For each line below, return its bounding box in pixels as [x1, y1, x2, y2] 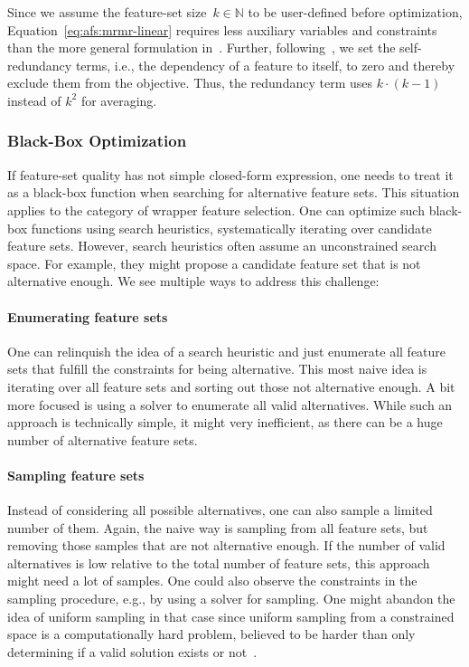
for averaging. [80, 91, 157, 110]
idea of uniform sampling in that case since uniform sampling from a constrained [7, 606, 455, 625]
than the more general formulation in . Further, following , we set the [7, 38, 396, 57]
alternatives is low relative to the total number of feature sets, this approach [7, 553, 430, 572]
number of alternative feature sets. [7, 430, 198, 449]
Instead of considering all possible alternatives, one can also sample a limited [7, 500, 433, 519]
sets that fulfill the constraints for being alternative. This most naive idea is [7, 359, 427, 378]
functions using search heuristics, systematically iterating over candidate [31, 218, 432, 237]
